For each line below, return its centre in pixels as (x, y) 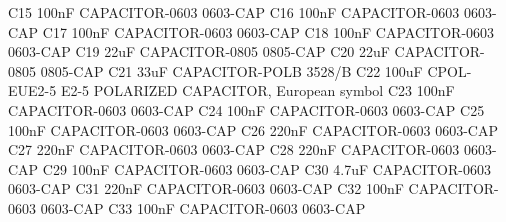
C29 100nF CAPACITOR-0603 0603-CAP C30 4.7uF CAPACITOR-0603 (266, 168)
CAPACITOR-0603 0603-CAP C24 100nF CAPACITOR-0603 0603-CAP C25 (246, 109)
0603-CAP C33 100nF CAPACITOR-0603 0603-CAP (203, 207)
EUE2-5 (32, 90)
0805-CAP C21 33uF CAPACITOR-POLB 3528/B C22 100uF (231, 70)
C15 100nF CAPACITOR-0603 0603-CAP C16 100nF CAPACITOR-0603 (234, 12)
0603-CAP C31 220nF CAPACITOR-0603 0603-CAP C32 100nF (206, 188)
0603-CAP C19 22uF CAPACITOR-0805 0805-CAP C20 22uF (199, 51)
